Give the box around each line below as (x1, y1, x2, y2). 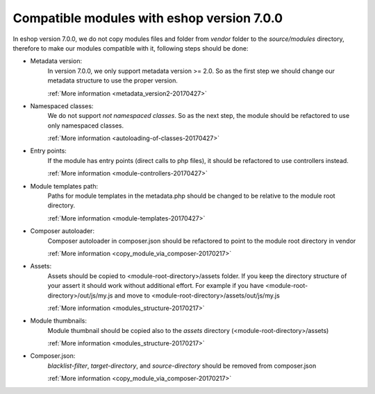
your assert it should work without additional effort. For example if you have (47, 282, 264, 290)
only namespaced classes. (47, 121, 124, 130)
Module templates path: (30, 182, 99, 190)
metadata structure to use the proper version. (47, 76, 178, 85)
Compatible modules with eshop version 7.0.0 (12, 10, 283, 26)
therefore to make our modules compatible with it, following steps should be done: (12, 44, 249, 52)
